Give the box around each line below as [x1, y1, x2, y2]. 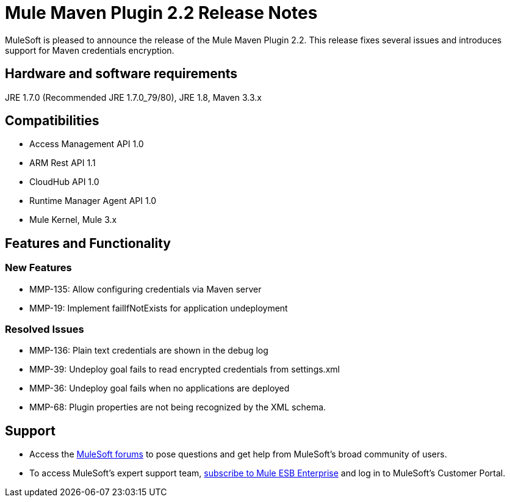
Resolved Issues [5, 323, 84, 336]
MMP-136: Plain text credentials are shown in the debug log [29, 345, 268, 356]
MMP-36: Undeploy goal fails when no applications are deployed [29, 383, 290, 394]
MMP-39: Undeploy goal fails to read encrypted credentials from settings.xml [29, 364, 340, 375]
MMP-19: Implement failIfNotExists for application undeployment [29, 302, 288, 313]
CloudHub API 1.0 [29, 176, 99, 187]
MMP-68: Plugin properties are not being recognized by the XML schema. [29, 402, 326, 413]
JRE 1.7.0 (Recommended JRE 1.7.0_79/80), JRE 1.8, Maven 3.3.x [5, 92, 262, 103]
